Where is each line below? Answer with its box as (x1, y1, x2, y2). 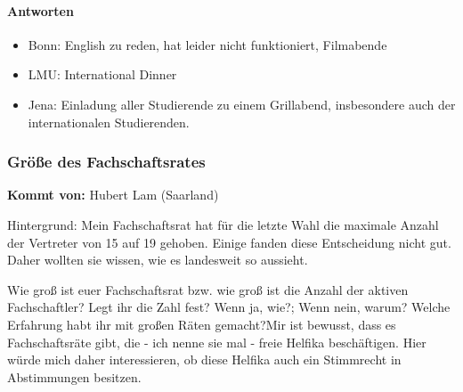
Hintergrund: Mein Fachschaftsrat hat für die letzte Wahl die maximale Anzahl (7, 215, 439, 233)
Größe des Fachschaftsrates (7, 151, 206, 173)
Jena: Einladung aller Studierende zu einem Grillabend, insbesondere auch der (28, 94, 456, 113)
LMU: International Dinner (28, 65, 177, 84)
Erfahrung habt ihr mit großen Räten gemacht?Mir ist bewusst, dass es (7, 314, 396, 333)
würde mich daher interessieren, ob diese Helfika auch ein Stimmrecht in (7, 350, 402, 369)
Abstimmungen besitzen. (7, 367, 142, 386)
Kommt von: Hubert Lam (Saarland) (7, 185, 219, 204)
